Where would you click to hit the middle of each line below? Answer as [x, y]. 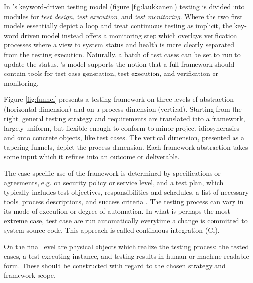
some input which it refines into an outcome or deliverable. [92, 156]
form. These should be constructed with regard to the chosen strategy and [115, 265]
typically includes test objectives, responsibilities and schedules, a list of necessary [126, 192]
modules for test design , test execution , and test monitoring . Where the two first [123, 16]
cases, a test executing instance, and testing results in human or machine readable [126, 256]
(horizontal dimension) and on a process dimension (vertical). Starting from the [123, 108]
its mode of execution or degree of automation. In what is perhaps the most [117, 211]
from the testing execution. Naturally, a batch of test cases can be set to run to [122, 54]
